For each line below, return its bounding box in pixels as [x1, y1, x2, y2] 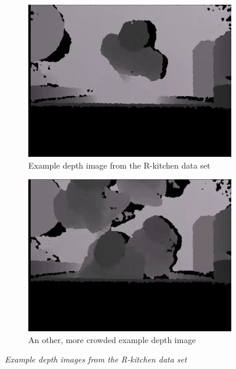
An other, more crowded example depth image [28, 333, 196, 345]
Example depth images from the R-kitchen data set [5, 353, 187, 365]
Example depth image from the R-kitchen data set [28, 159, 211, 171]
